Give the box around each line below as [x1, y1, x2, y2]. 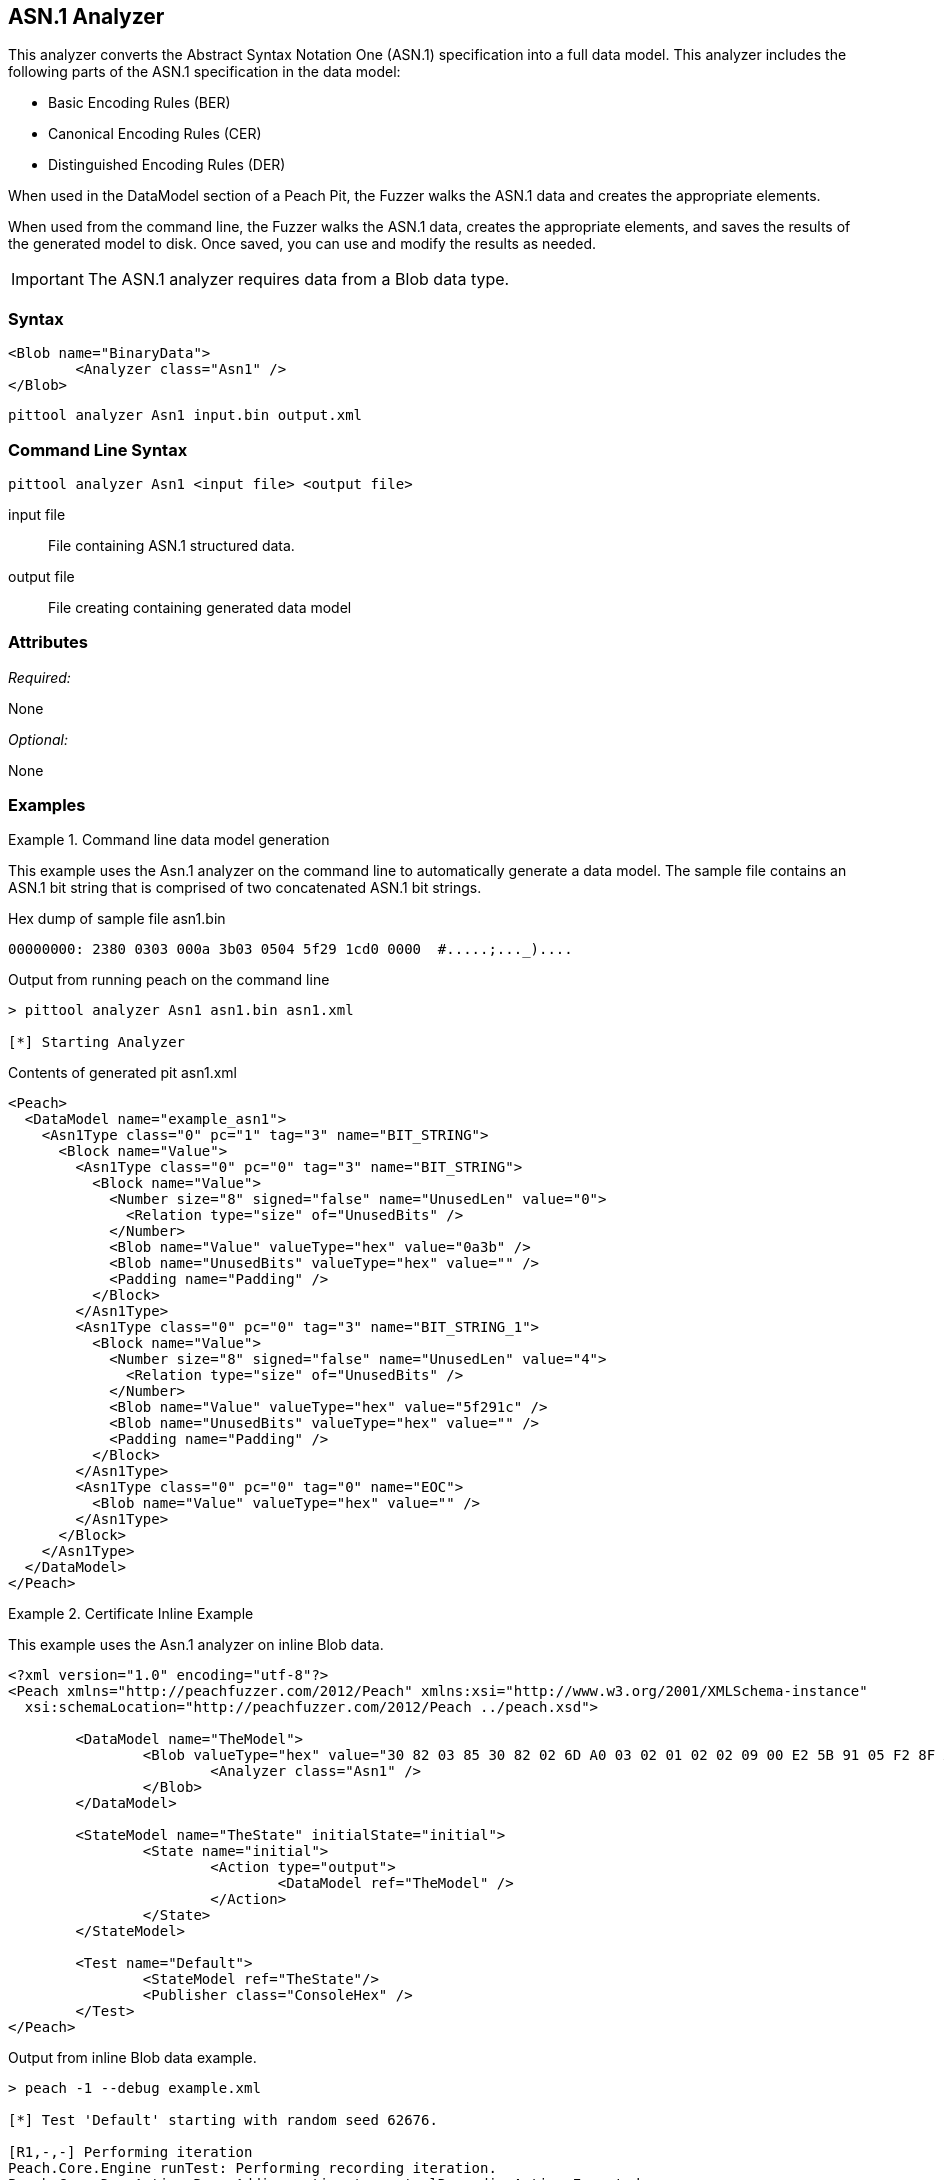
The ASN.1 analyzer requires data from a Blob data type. [87, 269, 510, 290]
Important [11, 269, 84, 290]
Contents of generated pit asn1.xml [8, 1064, 237, 1082]
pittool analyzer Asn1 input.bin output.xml [8, 407, 363, 424]
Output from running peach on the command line [8, 971, 330, 989]
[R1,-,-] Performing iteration [8, 2144, 253, 2161]
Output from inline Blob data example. [8, 2049, 257, 2067]
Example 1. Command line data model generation [8, 831, 330, 849]
